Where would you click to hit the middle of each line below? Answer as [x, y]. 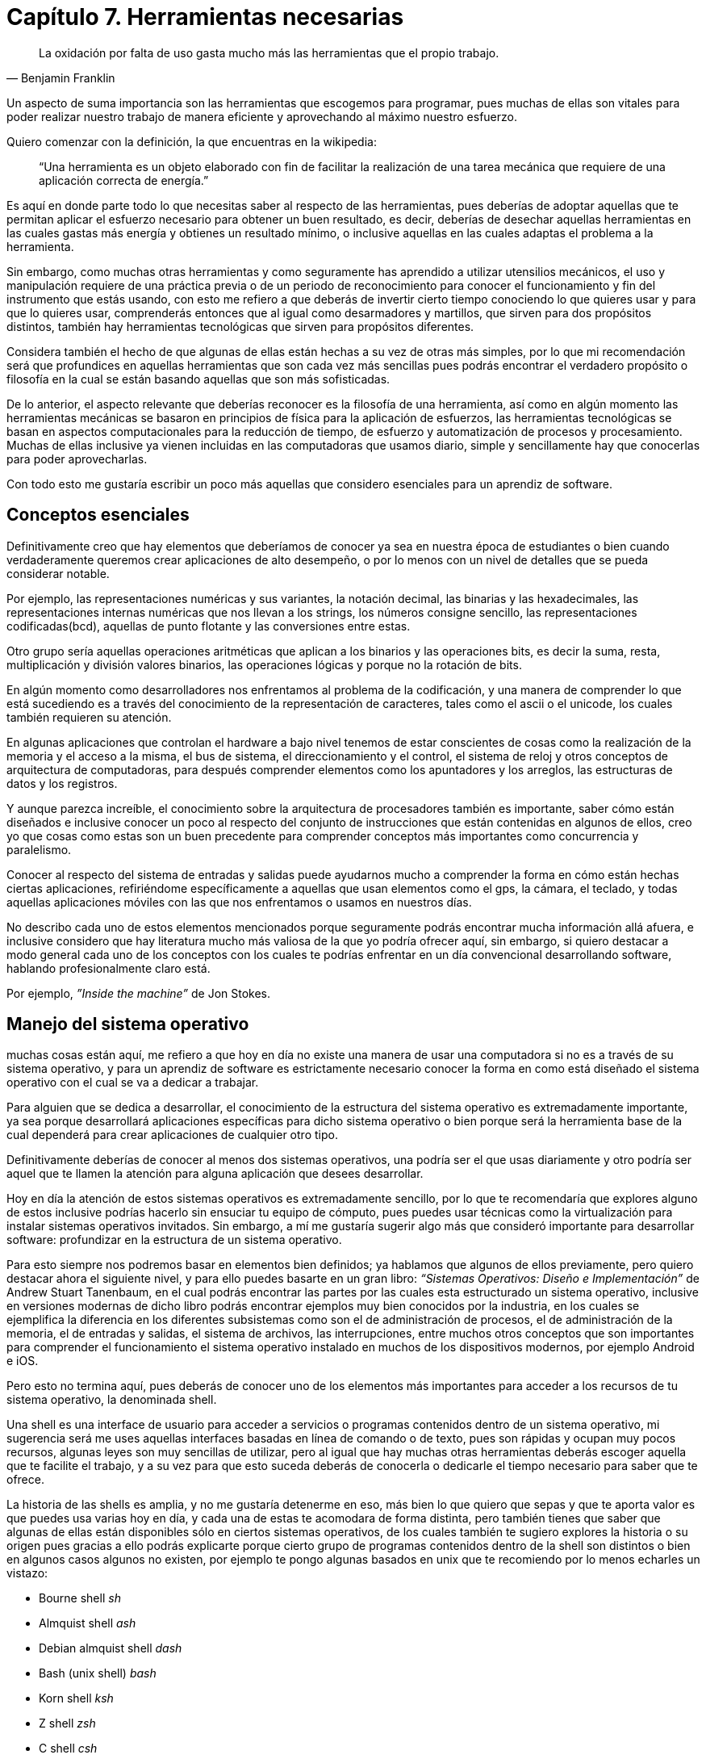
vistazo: [27, 1573]
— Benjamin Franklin [61, 77]
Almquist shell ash [88, 1623]
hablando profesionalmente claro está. [109, 968]
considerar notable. [58, 573]
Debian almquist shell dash [111, 1648]
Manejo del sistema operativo [128, 1024]
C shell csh [68, 1749]
